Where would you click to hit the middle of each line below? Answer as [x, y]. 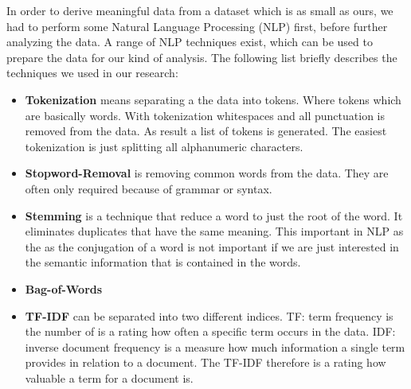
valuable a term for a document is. [109, 377]
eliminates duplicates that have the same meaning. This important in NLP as [214, 231]
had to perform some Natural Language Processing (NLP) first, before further [197, 26]
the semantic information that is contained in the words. [163, 262]
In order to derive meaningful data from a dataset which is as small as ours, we [200, 10]
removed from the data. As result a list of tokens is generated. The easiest [206, 131]
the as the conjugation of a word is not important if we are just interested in [212, 246]
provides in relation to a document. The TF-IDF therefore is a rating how [205, 362]
